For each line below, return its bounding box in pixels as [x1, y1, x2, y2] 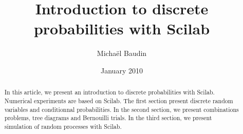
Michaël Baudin [97, 48, 147, 59]
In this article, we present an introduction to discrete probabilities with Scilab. [4, 88, 215, 97]
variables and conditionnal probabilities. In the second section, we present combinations [4, 105, 239, 113]
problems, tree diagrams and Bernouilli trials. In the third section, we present [4, 113, 212, 122]
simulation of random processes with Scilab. [4, 122, 122, 130]
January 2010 [101, 65, 143, 75]
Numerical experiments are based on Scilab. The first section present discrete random [4, 96, 233, 105]
